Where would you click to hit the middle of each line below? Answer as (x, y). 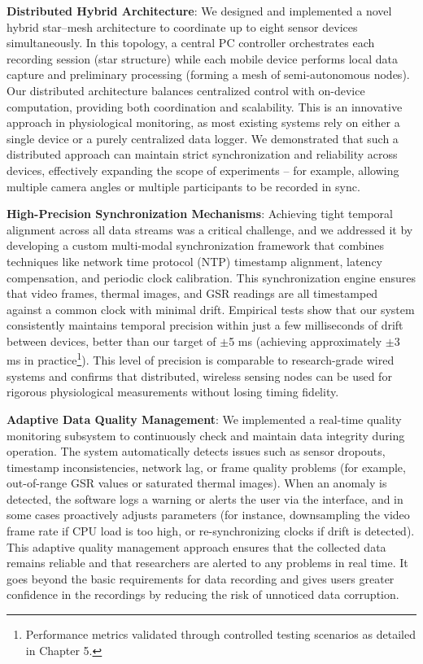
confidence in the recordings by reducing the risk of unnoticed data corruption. (203, 594)
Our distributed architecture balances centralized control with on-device (186, 90)
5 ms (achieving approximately (305, 341)
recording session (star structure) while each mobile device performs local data (202, 58)
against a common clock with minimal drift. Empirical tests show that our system (211, 309)
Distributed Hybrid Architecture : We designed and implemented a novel (199, 11)
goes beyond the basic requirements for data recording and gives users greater (201, 578)
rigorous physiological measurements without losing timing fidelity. (173, 392)
